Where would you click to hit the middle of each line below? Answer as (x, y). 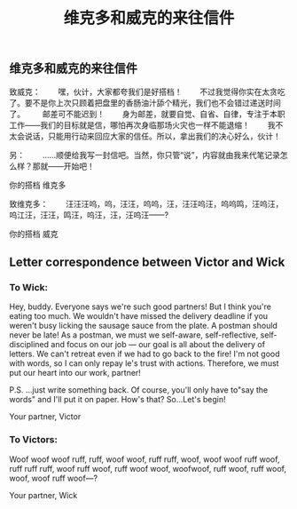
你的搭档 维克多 (38, 185)
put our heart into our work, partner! (75, 373)
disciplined (29, 345)
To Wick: (29, 287)
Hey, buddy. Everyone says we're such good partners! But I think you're (141, 306)
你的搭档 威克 (34, 234)
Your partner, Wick (43, 495)
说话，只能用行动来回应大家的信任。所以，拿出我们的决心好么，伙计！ (152, 136)
